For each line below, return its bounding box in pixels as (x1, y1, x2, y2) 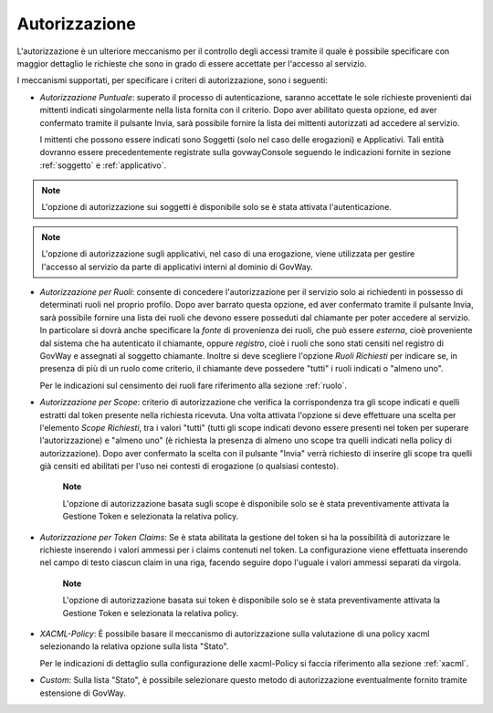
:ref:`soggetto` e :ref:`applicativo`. (39, 160, 167, 171)
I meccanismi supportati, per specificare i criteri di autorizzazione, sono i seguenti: (16, 75, 329, 86)
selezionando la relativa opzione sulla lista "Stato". (39, 641, 229, 652)
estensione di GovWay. (39, 687, 127, 698)
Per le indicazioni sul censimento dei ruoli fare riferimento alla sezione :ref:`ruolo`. (39, 380, 347, 391)
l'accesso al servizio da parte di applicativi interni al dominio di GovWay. (41, 261, 314, 272)
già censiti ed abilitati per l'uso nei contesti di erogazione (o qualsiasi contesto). (39, 461, 340, 472)
